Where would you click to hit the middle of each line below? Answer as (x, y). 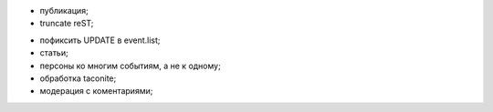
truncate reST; (67, 24)
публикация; (64, 10)
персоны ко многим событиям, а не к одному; (130, 66)
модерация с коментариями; (96, 91)
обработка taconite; (78, 78)
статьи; (54, 53)
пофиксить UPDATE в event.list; (100, 40)
